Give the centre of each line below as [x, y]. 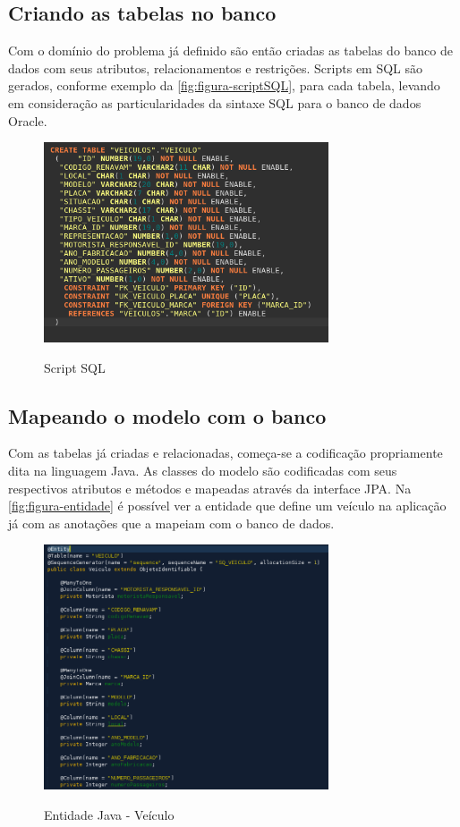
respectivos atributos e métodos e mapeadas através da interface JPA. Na [210, 488]
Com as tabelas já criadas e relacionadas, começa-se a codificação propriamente [226, 453]
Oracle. [28, 120]
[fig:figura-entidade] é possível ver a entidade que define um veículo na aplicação [227, 506]
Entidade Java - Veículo [109, 815]
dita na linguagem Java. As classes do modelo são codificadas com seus [203, 470]
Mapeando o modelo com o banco [167, 415]
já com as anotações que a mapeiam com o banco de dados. [171, 523]
